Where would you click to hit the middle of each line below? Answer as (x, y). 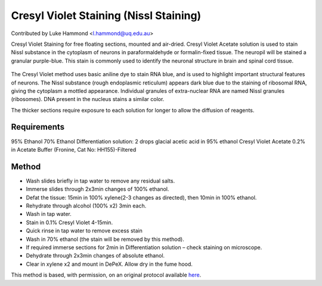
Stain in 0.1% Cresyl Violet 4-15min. (69, 222)
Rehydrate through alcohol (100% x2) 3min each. (86, 206)
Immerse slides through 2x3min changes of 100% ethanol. (97, 189)
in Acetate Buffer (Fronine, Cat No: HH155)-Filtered (74, 149)
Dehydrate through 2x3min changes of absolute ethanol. (95, 256)
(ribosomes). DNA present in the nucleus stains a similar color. (88, 99)
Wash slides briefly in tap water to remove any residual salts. (100, 181)
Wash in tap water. (49, 214)
